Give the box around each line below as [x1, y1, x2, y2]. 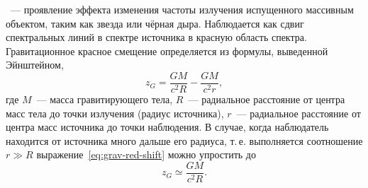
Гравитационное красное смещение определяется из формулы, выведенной [6, 43, 328, 58]
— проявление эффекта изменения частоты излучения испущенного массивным [10, 2, 354, 16]
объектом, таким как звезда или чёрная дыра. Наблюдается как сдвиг [6, 16, 304, 30]
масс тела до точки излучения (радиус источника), [6, 105, 224, 120]
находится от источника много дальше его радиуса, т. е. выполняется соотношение [6, 133, 363, 148]
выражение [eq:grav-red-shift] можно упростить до [36, 147, 256, 162]
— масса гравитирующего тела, [36, 92, 173, 107]
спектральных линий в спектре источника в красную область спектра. [6, 30, 307, 45]
